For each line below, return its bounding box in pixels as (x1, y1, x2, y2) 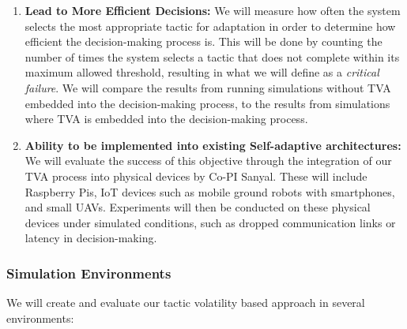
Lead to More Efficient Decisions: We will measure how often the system (24, 2, 401, 18)
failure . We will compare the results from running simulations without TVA (24, 79, 391, 95)
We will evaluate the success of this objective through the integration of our (24, 152, 392, 169)
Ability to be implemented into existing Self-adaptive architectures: (24, 136, 401, 153)
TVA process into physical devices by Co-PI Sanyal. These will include (24, 167, 367, 184)
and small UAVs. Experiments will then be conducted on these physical (24, 199, 371, 215)
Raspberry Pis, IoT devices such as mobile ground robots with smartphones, (24, 183, 395, 200)
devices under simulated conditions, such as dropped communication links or (24, 214, 396, 230)
